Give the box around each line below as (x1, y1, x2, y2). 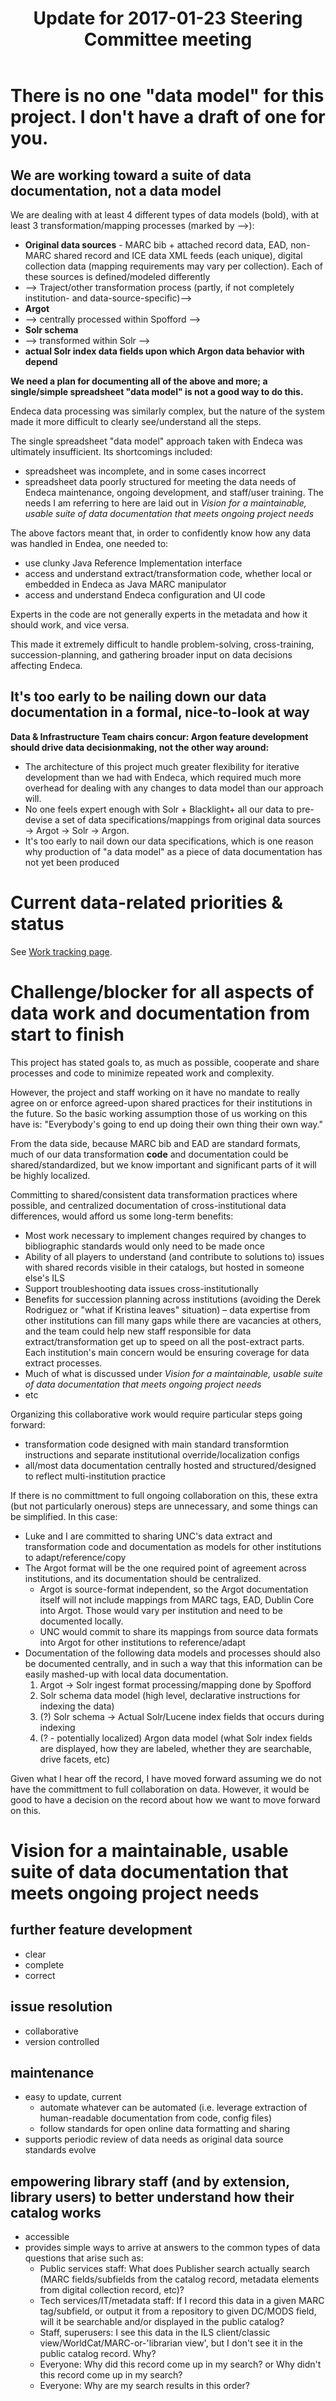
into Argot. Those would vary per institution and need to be (39, 1604, 283, 1616)
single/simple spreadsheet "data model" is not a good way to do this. (10, 386, 304, 397)
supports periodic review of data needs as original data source (24, 2133, 284, 2146)
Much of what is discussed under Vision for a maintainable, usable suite (24, 1367, 323, 1379)
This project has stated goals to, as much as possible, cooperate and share (10, 1056, 320, 1068)
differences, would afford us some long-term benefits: (10, 1210, 234, 1222)
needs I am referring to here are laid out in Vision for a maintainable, (24, 497, 307, 509)
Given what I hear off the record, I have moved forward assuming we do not (10, 1772, 322, 1784)
